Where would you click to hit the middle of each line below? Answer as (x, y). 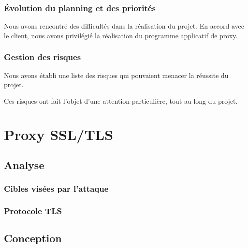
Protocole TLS (33, 211)
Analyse (24, 165)
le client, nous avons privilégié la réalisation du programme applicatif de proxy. (121, 35)
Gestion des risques (43, 57)
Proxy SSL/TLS (59, 134)
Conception (33, 238)
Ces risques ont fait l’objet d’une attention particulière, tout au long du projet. (121, 101)
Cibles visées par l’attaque (56, 189)
